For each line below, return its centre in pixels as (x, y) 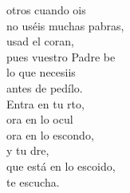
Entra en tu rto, (45, 103)
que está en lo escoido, (61, 165)
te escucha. (33, 181)
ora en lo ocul (40, 119)
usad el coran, (40, 41)
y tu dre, (28, 150)
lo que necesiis (41, 72)
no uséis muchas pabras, (65, 25)
